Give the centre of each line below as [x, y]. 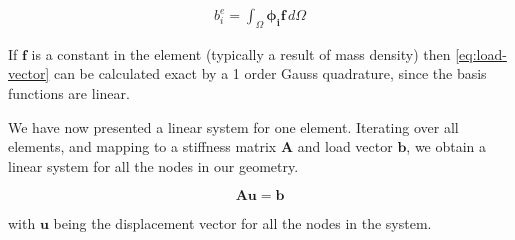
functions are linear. [69, 93]
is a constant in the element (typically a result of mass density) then [241, 53]
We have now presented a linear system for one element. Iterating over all [233, 126]
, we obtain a [446, 146]
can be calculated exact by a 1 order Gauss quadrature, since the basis [270, 73]
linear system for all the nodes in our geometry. [153, 165]
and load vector [345, 146]
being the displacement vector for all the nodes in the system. [242, 223]
